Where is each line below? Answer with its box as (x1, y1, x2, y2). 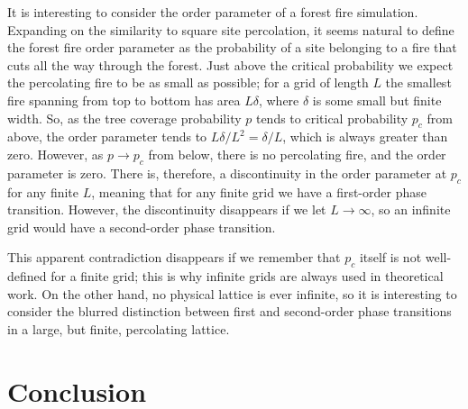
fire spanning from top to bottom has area (7, 90, 241, 109)
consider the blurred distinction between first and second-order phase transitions (7, 302, 452, 321)
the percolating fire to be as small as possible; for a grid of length (7, 73, 369, 92)
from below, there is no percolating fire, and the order (148, 144, 446, 163)
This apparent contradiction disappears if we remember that (7, 248, 341, 267)
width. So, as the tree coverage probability (7, 108, 242, 127)
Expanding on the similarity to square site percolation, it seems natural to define (7, 20, 454, 39)
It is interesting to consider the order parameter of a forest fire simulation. (7, 3, 418, 21)
